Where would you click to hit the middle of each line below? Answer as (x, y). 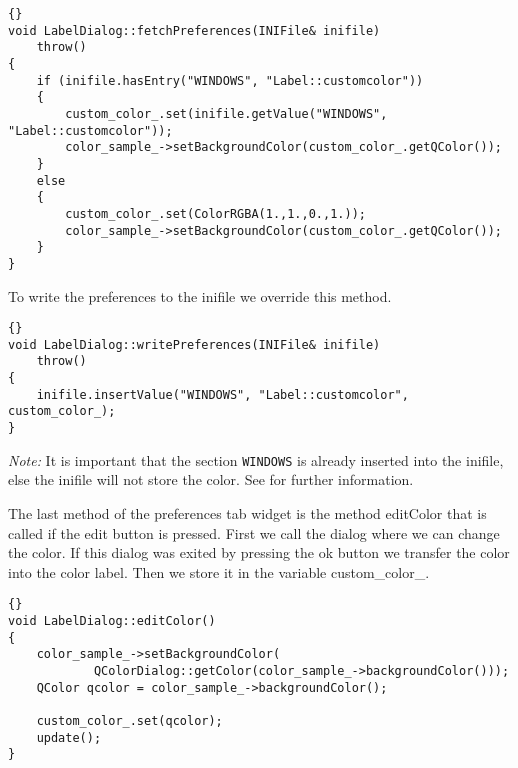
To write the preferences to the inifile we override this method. (200, 295)
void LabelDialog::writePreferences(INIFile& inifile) (194, 344)
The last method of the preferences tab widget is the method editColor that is (247, 512)
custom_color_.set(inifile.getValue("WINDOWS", (226, 113)
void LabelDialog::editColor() (112, 620)
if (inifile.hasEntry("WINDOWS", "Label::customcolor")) (230, 80)
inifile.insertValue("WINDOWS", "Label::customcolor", (222, 394)
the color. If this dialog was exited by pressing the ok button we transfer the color (259, 552)
